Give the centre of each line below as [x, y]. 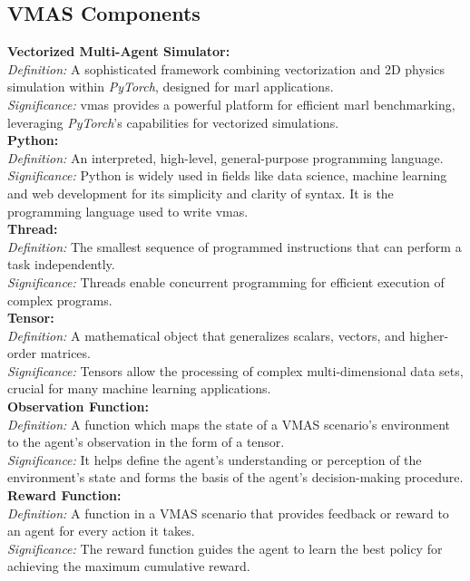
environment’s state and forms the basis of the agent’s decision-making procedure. [235, 477]
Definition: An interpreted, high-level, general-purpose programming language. [225, 157]
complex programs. [60, 300]
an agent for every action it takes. [101, 531]
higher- [429, 335]
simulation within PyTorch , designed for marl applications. [171, 87]
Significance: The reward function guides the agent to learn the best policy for [225, 548]
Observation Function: [78, 407]
